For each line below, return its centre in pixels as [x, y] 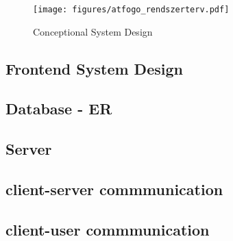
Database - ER [59, 109]
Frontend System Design [94, 68]
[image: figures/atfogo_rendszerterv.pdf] [131, 10]
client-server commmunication [114, 189]
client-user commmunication [108, 229]
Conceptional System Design [93, 31]
